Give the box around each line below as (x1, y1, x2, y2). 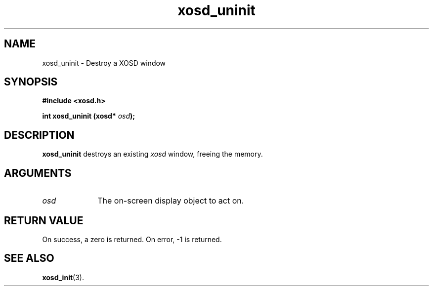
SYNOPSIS (4, 76, 58, 88)
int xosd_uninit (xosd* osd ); (42, 112, 135, 121)
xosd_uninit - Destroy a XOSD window (42, 58, 166, 67)
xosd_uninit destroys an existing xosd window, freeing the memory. (42, 150, 263, 159)
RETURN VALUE (4, 214, 84, 227)
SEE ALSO (4, 252, 54, 265)
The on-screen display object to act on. (97, 196, 244, 206)
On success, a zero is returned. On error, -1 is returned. (42, 235, 222, 244)
